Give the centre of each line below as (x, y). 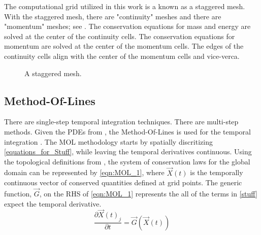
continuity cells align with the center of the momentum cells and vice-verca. (122, 56)
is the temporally (217, 172)
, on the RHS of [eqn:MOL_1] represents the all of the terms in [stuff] (148, 193)
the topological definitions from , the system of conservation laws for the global (127, 161)
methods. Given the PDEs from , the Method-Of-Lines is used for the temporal (127, 131)
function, (18, 193)
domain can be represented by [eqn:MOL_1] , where (84, 172)
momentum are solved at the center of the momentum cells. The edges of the (124, 46)
